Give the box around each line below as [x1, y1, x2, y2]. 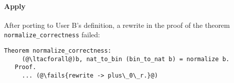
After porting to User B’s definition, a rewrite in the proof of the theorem [4, 19, 230, 30]
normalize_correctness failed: [4, 29, 100, 40]
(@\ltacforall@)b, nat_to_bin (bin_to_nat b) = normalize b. [21, 55, 230, 63]
